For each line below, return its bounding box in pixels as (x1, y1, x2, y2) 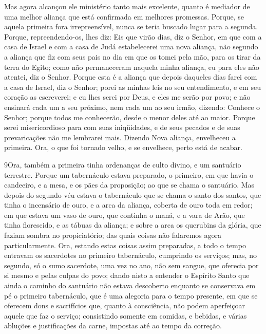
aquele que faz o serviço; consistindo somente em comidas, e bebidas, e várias (4, 310, 247, 321)
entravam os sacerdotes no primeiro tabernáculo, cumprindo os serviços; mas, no (4, 250, 257, 261)
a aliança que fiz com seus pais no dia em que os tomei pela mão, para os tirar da (4, 51, 261, 62)
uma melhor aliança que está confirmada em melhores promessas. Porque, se (4, 11, 244, 22)
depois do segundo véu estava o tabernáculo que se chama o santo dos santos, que (4, 189, 261, 200)
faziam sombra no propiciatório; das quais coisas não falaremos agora (4, 230, 221, 240)
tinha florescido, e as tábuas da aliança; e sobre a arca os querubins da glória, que (4, 219, 261, 230)
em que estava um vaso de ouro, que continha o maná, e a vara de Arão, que (4, 209, 245, 220)
